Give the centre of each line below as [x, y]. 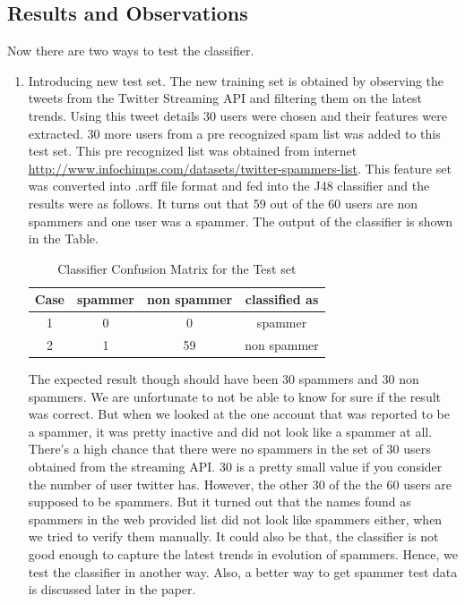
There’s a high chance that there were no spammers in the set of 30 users [229, 449]
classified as [282, 299]
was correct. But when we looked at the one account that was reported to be [239, 414]
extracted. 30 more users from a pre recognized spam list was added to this [234, 133]
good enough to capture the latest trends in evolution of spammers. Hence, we [243, 554]
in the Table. [63, 238]
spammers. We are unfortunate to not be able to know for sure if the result [235, 396]
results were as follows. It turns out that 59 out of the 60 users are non [223, 203]
